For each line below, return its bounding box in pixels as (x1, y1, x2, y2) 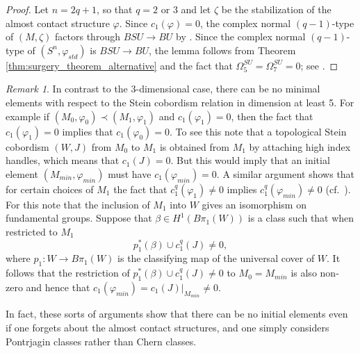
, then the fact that (231, 108, 313, 123)
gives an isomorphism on (202, 197, 306, 211)
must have (108, 166, 152, 181)
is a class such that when (247, 211, 354, 225)
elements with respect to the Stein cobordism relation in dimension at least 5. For (6, 95, 354, 109)
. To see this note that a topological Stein (169, 124, 347, 138)
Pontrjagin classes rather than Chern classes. (6, 334, 197, 348)
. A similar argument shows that (216, 166, 355, 181)
